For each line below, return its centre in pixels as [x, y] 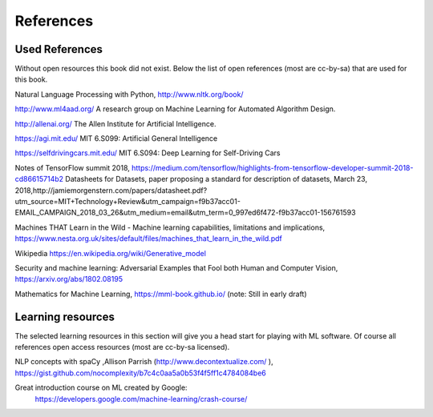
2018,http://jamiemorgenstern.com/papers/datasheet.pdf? [111, 190]
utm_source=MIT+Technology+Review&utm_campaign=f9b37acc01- [127, 201]
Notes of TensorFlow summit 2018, [72, 167]
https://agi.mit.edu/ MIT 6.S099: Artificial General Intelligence [116, 138]
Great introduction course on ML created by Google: [101, 387]
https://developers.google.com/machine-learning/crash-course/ [141, 399]
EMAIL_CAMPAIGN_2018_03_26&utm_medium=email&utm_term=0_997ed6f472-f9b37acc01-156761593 [185, 213]
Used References [59, 49]
